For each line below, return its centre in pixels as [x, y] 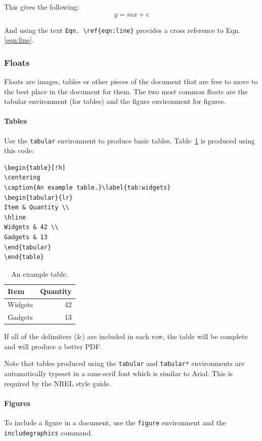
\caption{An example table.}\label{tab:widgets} [88, 188]
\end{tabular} [28, 247]
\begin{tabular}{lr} [39, 197]
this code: [19, 150]
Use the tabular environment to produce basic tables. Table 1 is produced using [129, 140]
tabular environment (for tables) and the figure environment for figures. [115, 101]
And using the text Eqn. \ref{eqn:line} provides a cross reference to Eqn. [122, 30]
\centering [22, 178]
